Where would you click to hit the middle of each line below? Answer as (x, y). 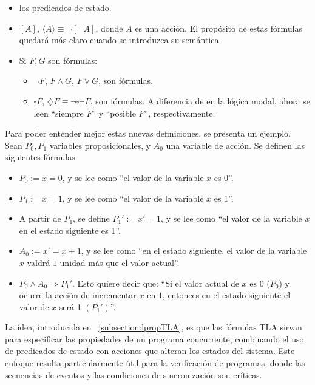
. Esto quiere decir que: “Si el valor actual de (156, 283)
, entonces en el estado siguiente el (226, 295)
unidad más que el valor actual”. (120, 262)
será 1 (70, 306)
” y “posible (114, 113)
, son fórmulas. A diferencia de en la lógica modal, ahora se (200, 101)
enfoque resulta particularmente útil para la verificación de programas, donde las (155, 363)
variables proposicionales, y (100, 145)
